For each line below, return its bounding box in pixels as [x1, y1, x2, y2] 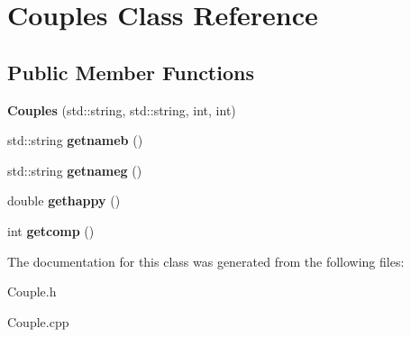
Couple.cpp [7, 312, 69, 331]
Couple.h [7, 282, 57, 301]
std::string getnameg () [7, 160, 142, 179]
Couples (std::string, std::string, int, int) [7, 100, 236, 119]
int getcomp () [7, 221, 95, 240]
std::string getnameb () [7, 131, 143, 150]
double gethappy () [7, 191, 121, 210]
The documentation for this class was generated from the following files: [7, 251, 405, 270]
